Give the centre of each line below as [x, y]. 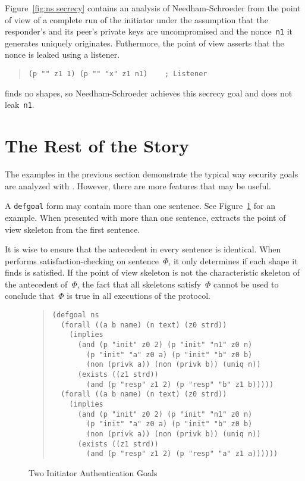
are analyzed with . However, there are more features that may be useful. [138, 185]
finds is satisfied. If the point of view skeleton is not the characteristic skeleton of [152, 272]
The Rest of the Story [97, 146]
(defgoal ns [76, 315]
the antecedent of [36, 284]
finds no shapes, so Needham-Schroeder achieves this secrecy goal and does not [149, 93]
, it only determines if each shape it [233, 260]
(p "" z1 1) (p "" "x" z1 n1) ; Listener [118, 74]
